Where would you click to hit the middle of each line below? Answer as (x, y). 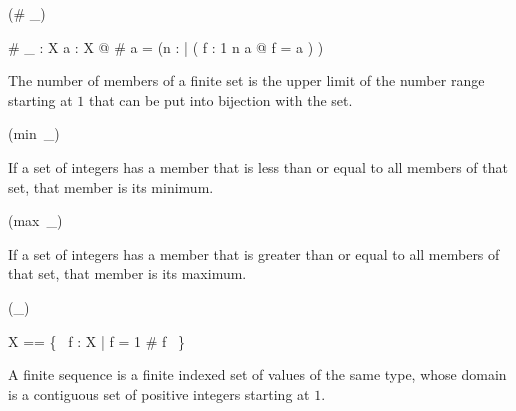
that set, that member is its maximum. (127, 273)
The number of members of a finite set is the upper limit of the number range (246, 80)
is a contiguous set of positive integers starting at (159, 393)
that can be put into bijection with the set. (221, 99)
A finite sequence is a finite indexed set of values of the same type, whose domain (257, 374)
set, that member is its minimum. (111, 186)
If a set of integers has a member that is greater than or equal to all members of (254, 253)
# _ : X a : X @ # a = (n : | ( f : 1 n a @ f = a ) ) (166, 46)
